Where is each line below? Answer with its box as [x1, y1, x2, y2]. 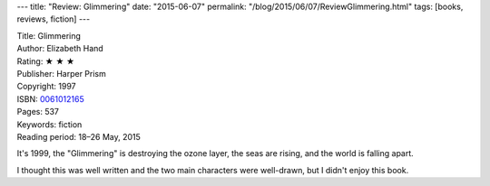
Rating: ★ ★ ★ [16, 55, 75, 67]
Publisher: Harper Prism [16, 68, 106, 79]
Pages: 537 [16, 107, 59, 117]
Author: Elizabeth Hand [16, 43, 103, 54]
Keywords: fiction [16, 118, 83, 130]
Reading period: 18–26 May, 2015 [16, 131, 141, 142]
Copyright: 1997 [16, 81, 76, 92]
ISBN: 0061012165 [16, 93, 85, 104]
